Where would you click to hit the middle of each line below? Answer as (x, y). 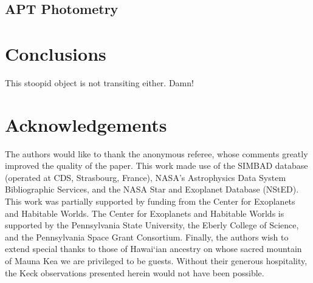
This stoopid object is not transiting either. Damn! (99, 82)
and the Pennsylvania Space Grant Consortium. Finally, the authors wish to (147, 237)
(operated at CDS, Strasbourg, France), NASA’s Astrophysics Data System (146, 177)
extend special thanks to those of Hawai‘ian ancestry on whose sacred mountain (153, 249)
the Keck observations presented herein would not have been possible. (135, 272)
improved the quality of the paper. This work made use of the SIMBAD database (156, 165)
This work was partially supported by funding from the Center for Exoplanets (150, 201)
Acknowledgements (86, 124)
